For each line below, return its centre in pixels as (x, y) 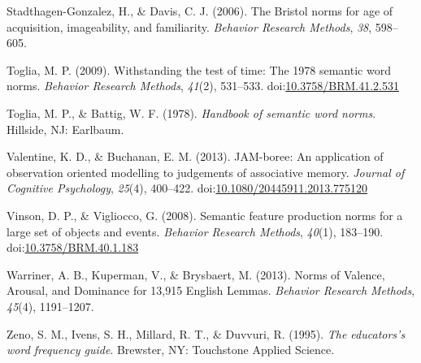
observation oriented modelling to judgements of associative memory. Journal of (206, 172)
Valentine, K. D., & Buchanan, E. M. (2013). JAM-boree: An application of (195, 156)
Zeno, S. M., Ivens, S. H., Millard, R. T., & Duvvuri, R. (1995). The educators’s (206, 333)
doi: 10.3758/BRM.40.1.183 (73, 247)
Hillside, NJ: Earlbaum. (65, 129)
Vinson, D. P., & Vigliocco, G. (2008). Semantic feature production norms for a (205, 215)
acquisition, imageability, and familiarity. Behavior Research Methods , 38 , (189, 26)
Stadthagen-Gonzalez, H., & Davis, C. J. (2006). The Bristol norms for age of (200, 11)
